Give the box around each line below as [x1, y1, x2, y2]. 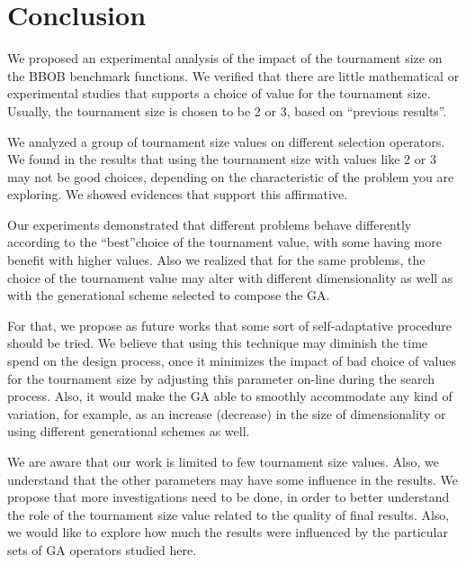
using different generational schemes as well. [7, 422, 250, 441]
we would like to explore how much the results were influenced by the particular [7, 523, 448, 542]
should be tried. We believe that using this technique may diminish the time [7, 333, 428, 352]
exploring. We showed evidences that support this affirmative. [7, 185, 348, 204]
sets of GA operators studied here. [7, 540, 197, 559]
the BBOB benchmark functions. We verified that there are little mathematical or [7, 66, 460, 85]
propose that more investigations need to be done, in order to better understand [7, 488, 450, 506]
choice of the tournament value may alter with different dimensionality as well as [7, 268, 453, 287]
